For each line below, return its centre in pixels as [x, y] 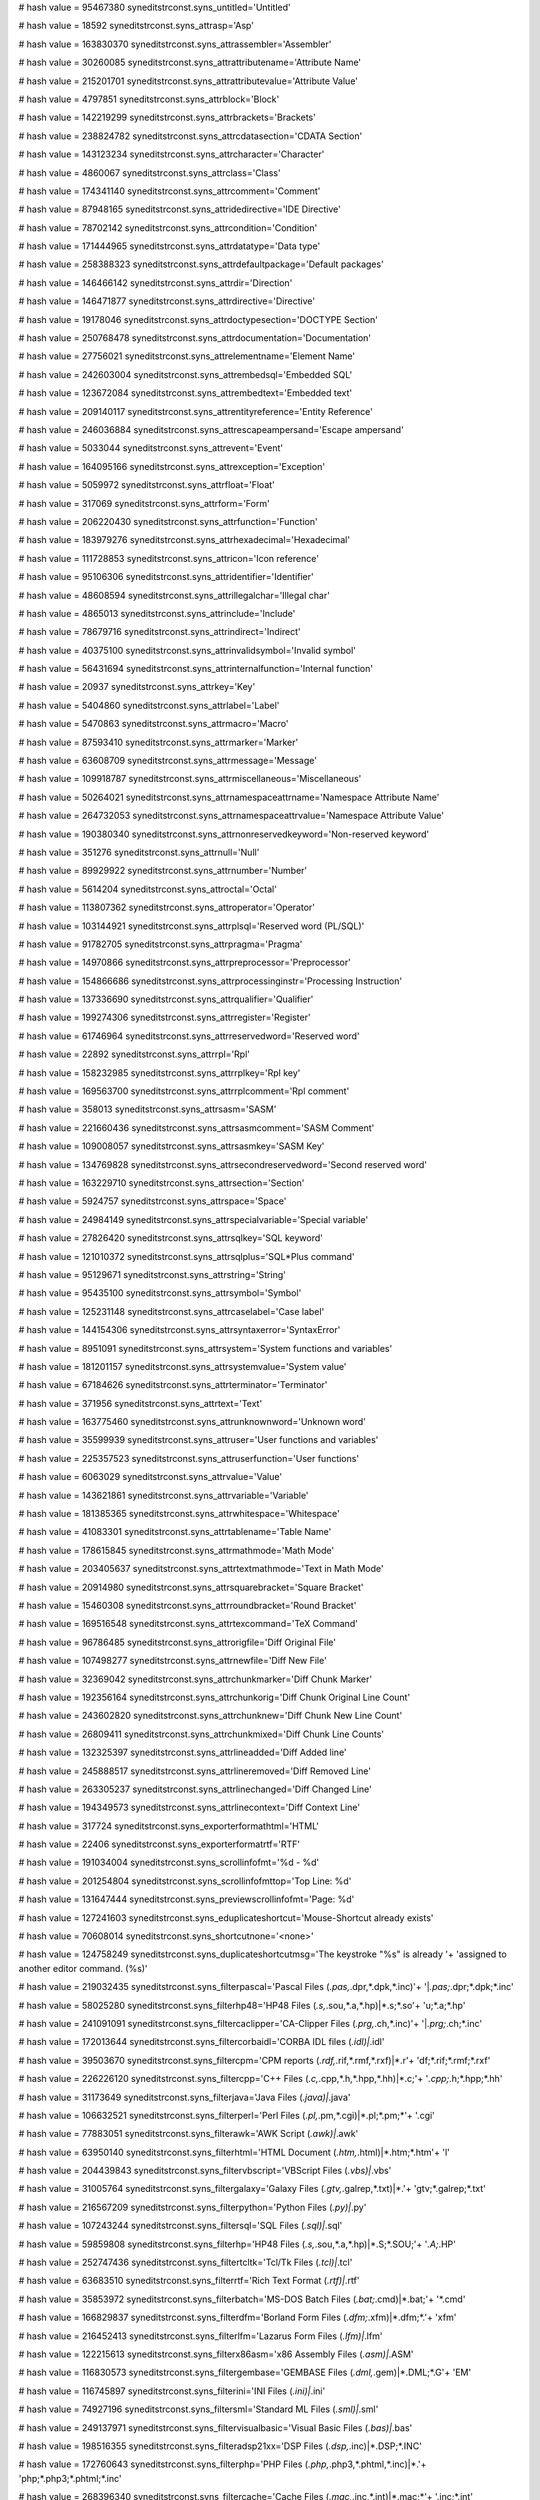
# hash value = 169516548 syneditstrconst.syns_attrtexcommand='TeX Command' [188, 1624]
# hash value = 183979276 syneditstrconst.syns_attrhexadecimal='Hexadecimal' [184, 540]
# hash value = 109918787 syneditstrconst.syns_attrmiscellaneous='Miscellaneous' [190, 779]
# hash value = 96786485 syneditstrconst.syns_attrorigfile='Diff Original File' [177, 1642]
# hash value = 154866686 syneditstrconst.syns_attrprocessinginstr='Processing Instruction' [210, 981]
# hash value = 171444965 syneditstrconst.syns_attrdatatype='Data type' [169, 246]
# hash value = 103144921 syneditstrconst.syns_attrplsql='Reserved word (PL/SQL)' [191, 926]
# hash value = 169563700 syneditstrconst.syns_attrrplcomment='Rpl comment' [184, 1091]
